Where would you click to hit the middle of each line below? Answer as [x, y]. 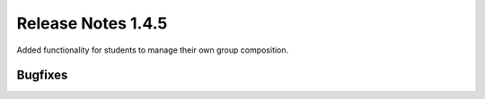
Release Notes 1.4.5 [92, 23]
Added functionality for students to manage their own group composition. [153, 50]
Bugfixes [42, 75]
